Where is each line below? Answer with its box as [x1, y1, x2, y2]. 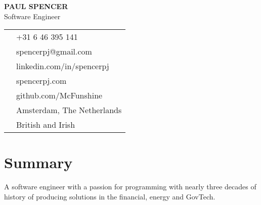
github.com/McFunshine [16, 89, 103, 101]
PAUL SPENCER [4, 1, 68, 11]
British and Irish [16, 119, 75, 131]
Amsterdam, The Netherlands [16, 104, 122, 116]
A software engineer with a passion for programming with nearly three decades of [4, 181, 256, 192]
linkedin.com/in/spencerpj [16, 60, 109, 72]
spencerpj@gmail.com [16, 45, 92, 58]
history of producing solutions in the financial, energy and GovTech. [4, 191, 215, 201]
